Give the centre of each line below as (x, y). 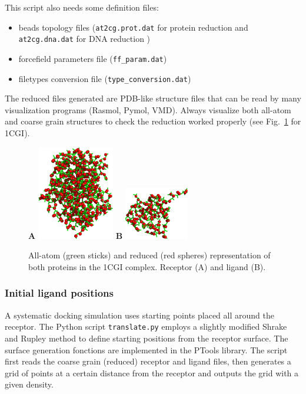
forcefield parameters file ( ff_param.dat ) (93, 58)
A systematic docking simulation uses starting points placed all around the (139, 315)
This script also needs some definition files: (82, 7)
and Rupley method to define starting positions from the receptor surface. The (147, 338)
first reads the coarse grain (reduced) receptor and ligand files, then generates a (148, 361)
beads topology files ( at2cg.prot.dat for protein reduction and (133, 27)
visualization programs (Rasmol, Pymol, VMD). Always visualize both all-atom (148, 109)
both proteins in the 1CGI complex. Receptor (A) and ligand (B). (147, 266)
